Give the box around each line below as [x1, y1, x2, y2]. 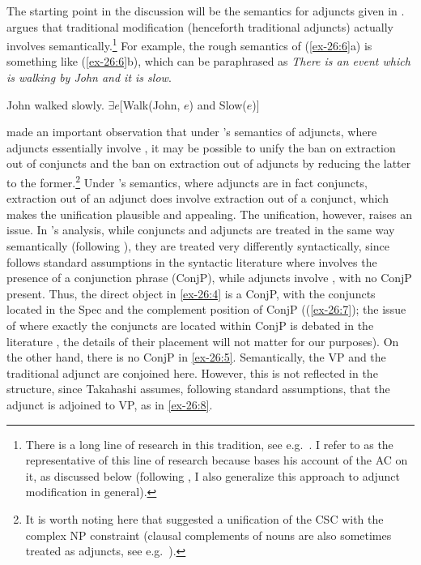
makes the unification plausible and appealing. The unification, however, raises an [6, 205, 412, 222]
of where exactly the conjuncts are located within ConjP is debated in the [6, 317, 374, 333]
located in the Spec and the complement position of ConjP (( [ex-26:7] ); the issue [6, 301, 406, 318]
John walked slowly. [6, 96, 104, 113]
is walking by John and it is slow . [6, 69, 172, 86]
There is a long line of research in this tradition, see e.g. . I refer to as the [25, 435, 393, 452]
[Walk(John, [119, 96, 181, 113]
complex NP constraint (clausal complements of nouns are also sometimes [25, 526, 392, 543]
